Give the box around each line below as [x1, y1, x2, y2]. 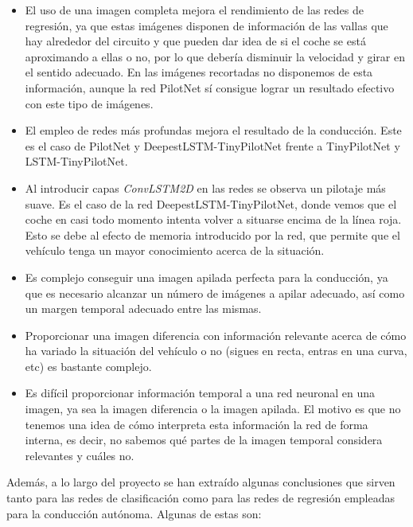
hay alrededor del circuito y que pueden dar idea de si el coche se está [25, 33, 366, 49]
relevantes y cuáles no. [25, 447, 134, 463]
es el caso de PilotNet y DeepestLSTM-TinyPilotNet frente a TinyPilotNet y [25, 137, 400, 154]
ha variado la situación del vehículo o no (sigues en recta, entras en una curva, [25, 342, 407, 359]
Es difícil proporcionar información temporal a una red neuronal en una [25, 385, 376, 401]
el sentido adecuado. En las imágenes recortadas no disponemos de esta [25, 64, 373, 80]
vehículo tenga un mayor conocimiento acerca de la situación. [25, 242, 325, 259]
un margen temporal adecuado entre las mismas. [25, 300, 262, 317]
